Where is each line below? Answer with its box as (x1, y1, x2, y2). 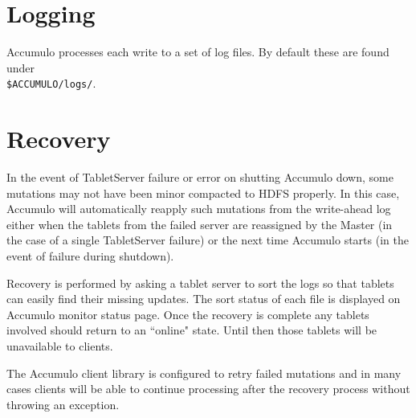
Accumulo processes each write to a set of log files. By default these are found (6, 43, 389, 60)
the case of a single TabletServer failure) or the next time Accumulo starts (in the (6, 232, 409, 248)
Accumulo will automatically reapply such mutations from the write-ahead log (6, 200, 391, 217)
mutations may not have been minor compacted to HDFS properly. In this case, (6, 184, 400, 201)
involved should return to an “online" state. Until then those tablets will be (6, 322, 377, 338)
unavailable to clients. (6, 338, 113, 354)
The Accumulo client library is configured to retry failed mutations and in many (6, 364, 402, 381)
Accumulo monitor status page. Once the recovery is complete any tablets (6, 305, 369, 322)
